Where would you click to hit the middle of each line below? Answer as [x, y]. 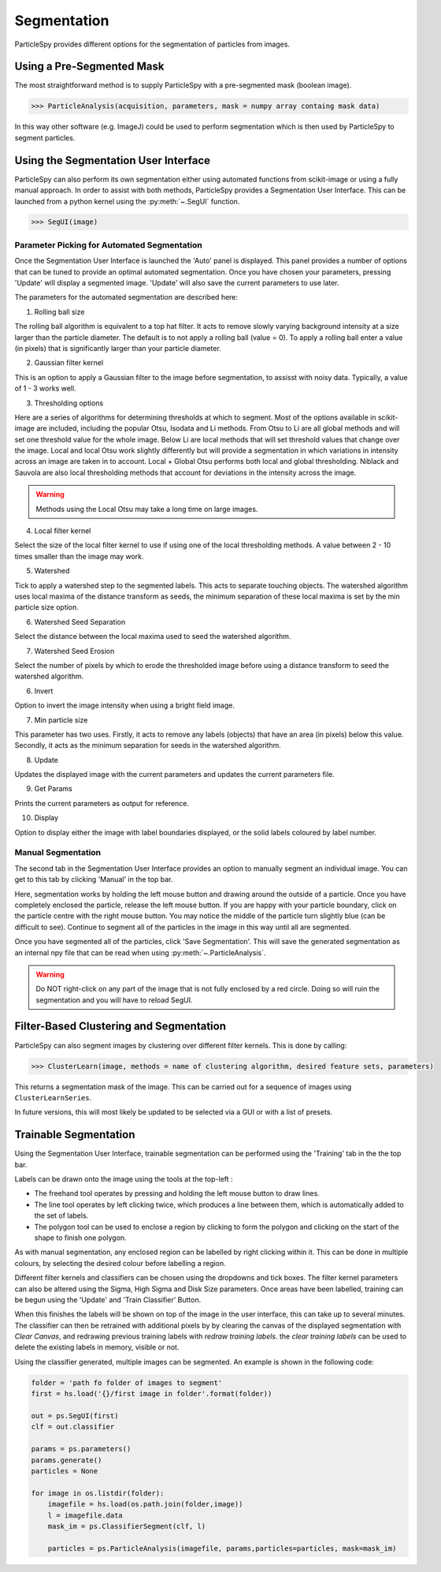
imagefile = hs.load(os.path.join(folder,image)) [145, 1504]
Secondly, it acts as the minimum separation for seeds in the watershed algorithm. [148, 745]
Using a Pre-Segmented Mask [89, 67]
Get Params [53, 789]
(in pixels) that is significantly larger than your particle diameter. [118, 348]
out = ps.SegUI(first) [75, 1416]
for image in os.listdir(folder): [98, 1493]
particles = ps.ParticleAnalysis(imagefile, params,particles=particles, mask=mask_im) [222, 1548]
